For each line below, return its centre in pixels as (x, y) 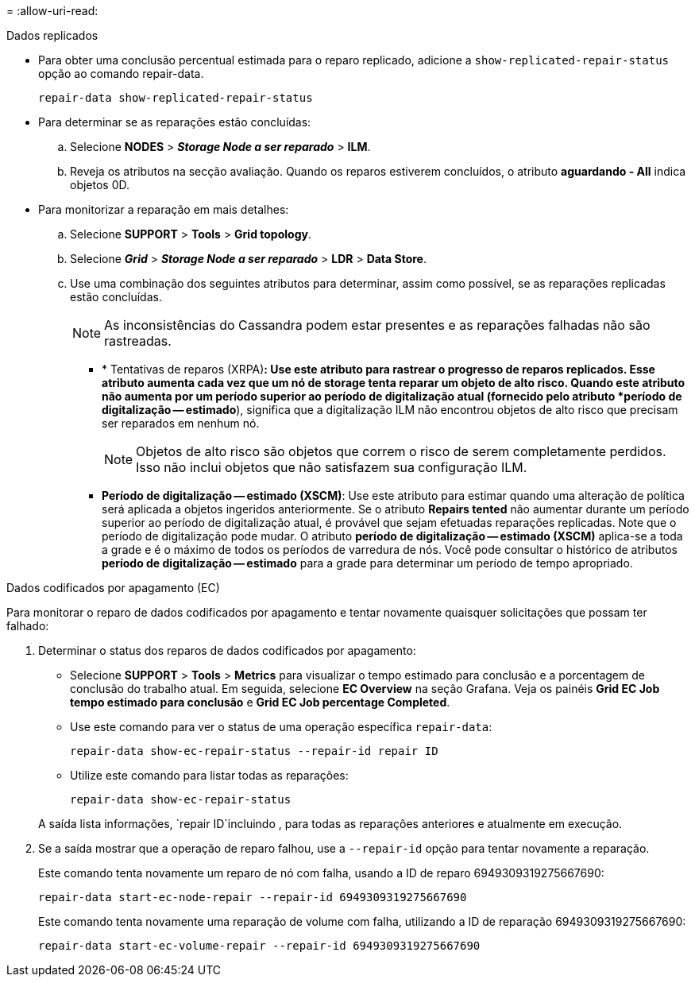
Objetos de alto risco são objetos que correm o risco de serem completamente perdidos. (401, 451)
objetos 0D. (100, 185)
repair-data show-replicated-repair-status (176, 98)
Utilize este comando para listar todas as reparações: (209, 775)
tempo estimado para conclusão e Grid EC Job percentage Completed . (260, 702)
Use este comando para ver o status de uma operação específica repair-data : (281, 727)
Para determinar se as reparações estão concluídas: (175, 122)
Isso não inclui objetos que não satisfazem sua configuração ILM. (332, 467)
